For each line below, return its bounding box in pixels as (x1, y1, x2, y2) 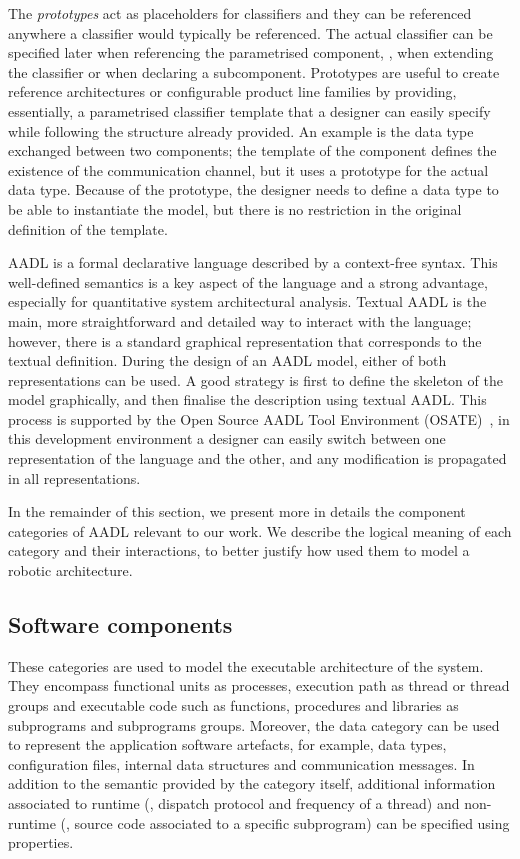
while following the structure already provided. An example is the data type (8, 120, 474, 141)
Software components (8, 609, 233, 640)
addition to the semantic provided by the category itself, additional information (8, 773, 496, 794)
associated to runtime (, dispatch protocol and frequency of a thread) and (8, 792, 460, 813)
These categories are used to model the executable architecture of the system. (8, 655, 484, 676)
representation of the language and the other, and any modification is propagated (8, 448, 507, 469)
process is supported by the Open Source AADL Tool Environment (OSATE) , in (8, 408, 510, 429)
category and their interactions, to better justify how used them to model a (8, 540, 470, 561)
